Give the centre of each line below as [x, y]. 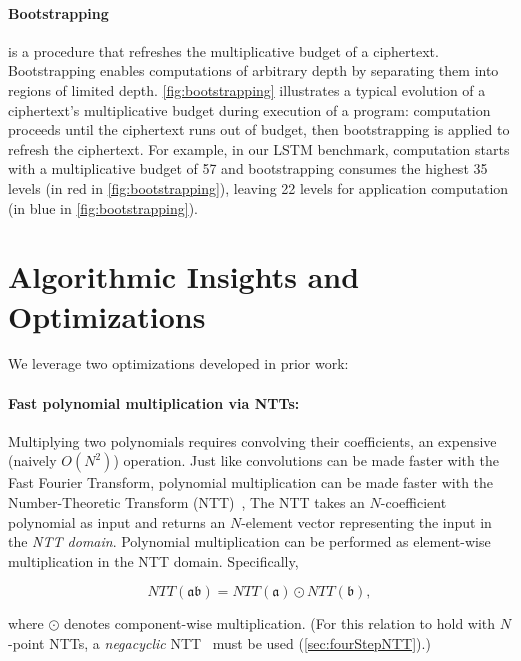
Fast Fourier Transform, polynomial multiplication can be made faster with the [251, 482]
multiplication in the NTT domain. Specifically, [153, 560]
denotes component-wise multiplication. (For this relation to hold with [280, 623]
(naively [32, 460]
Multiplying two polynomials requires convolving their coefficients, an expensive [252, 440]
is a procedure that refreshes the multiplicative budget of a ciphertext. [223, 50]
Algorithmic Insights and [184, 276]
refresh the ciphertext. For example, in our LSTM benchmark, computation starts [259, 148]
